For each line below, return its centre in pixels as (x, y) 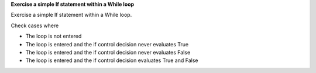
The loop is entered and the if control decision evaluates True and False (112, 60)
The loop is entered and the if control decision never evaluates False (108, 52)
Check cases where (35, 25)
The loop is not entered (54, 36)
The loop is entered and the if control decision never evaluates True (107, 44)
